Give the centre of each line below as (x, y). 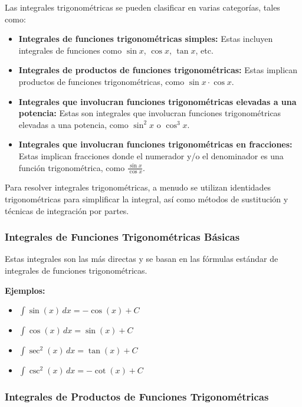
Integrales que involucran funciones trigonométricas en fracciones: (155, 144)
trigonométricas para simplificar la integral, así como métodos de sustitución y (147, 198)
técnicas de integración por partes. (67, 210)
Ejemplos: (25, 290)
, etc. (204, 50)
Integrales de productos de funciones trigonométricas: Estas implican (158, 70)
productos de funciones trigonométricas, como (101, 81)
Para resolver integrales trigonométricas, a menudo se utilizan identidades (138, 187)
